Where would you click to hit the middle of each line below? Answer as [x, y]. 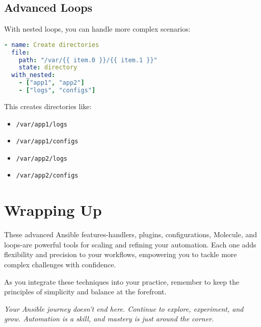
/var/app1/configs [47, 142]
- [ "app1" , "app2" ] [51, 83]
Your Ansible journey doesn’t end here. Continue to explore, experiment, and [124, 308]
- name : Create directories [52, 45]
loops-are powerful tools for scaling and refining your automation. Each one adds [130, 244]
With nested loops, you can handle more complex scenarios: [97, 29]
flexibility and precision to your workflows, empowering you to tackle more [121, 254]
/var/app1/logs [42, 124]
